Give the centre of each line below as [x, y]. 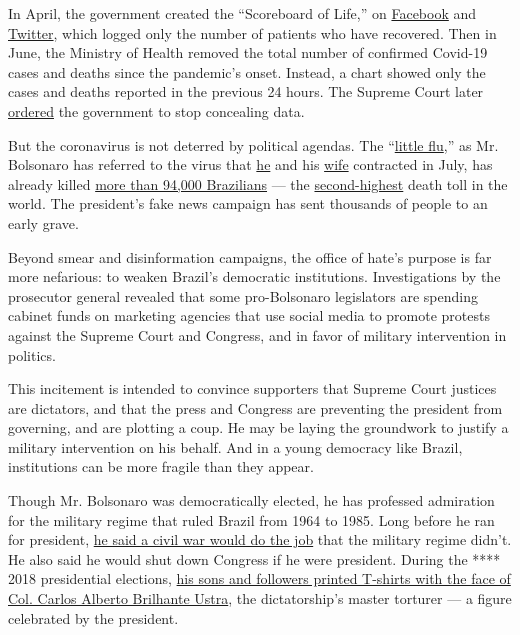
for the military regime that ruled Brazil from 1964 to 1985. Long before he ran [251, 519]
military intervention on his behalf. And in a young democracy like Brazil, [235, 446]
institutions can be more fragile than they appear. [161, 466]
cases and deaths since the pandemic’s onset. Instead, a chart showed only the [247, 71]
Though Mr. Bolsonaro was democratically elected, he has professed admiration [251, 500]
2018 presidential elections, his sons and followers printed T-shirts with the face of [259, 578]
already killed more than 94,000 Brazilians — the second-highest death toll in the [258, 183]
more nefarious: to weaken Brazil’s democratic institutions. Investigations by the [254, 276]
